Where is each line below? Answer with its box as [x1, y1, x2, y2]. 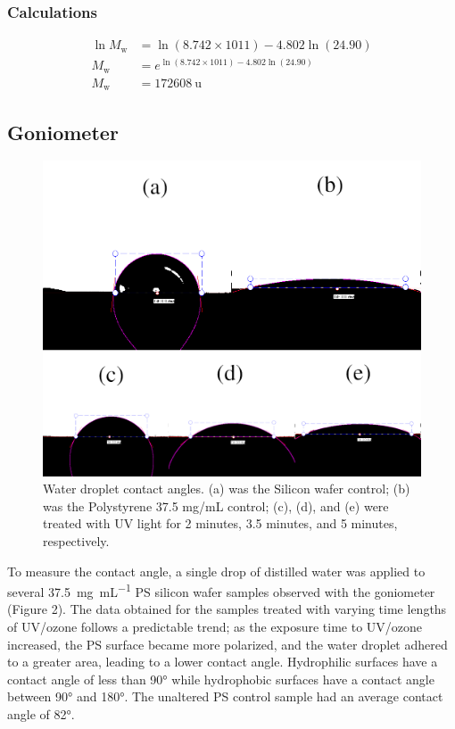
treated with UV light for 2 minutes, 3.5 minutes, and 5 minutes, [43, 514, 398, 533]
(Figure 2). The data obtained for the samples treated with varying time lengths [7, 600, 447, 618]
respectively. [43, 532, 110, 550]
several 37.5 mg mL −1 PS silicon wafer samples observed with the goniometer [7, 580, 435, 601]
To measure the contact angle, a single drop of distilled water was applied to [7, 561, 426, 580]
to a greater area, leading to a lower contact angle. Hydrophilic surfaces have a [7, 652, 438, 671]
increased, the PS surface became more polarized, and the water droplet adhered [7, 634, 448, 653]
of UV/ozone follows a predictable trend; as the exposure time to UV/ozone [7, 617, 423, 636]
